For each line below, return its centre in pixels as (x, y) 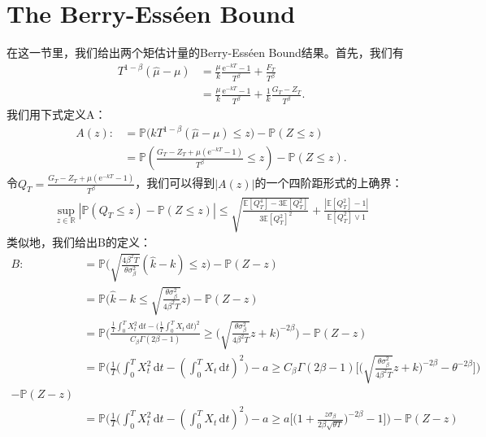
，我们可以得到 (175, 183)
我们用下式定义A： (56, 114)
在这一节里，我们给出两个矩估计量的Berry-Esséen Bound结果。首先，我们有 (205, 52)
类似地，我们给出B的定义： (79, 242)
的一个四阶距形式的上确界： (329, 183)
